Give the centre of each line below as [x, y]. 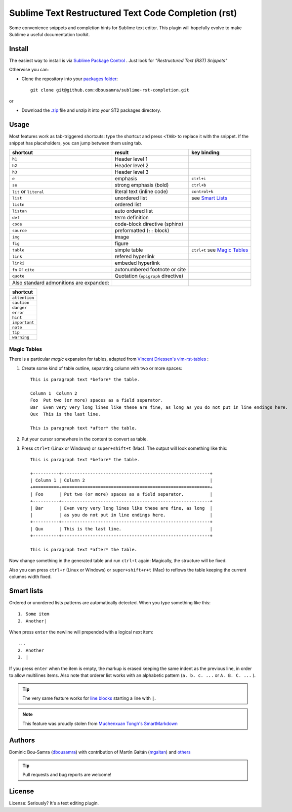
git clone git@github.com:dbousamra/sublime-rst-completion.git [110, 90]
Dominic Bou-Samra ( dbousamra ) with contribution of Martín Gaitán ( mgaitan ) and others [100, 752]
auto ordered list [134, 211]
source [20, 230]
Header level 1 [131, 159]
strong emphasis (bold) [142, 185]
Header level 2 [131, 166]
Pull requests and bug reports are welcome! [67, 775]
